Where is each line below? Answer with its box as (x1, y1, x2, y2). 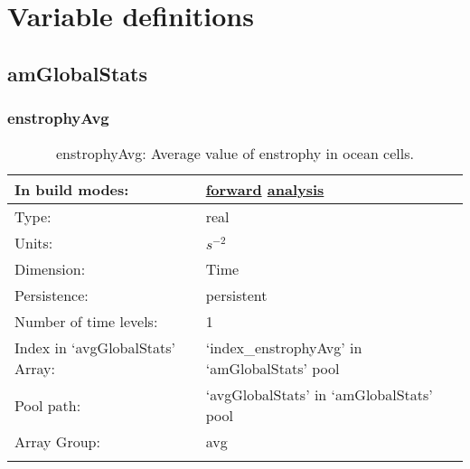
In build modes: (14, 179, 129, 201)
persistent (205, 285, 268, 306)
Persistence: (14, 285, 89, 306)
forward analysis (205, 179, 324, 201)
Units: (14, 232, 53, 254)
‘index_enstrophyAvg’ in (205, 337, 362, 359)
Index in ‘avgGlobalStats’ (14, 337, 176, 359)
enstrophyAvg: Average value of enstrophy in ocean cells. (56, 143, 414, 164)
